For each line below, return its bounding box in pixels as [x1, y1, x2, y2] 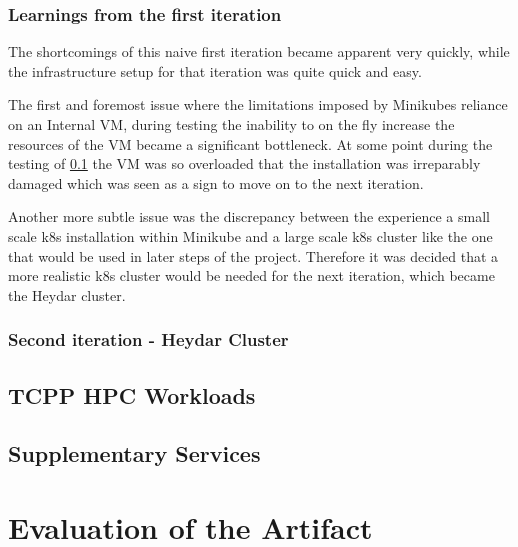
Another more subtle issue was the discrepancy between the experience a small [8, 206, 490, 227]
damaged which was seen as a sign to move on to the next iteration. [8, 172, 424, 193]
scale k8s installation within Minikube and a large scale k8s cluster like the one [8, 225, 493, 246]
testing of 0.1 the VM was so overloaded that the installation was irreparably [8, 153, 481, 174]
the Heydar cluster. [8, 284, 126, 305]
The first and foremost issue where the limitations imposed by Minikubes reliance [8, 94, 508, 115]
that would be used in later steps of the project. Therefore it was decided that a [8, 245, 499, 266]
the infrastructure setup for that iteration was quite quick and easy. [8, 60, 422, 81]
